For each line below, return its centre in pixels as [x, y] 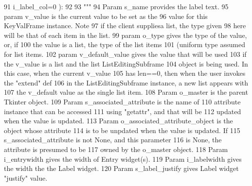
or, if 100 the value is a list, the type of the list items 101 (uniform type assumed [125, 44]
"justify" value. [26, 178]
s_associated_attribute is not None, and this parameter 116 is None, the [113, 140]
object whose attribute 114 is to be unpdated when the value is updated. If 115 [122, 130]
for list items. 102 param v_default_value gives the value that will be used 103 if [125, 54]
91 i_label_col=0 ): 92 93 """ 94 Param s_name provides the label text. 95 [116, 6]
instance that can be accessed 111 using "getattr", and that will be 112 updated [123, 111]
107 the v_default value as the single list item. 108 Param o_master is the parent [126, 92]
